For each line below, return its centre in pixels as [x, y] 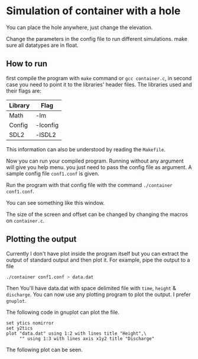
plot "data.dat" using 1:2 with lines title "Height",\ [76, 333]
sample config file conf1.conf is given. [53, 173]
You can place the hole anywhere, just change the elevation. [79, 27]
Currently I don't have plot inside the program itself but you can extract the [97, 253]
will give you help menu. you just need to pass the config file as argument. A [99, 167]
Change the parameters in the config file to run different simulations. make [97, 39]
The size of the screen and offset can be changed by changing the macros [97, 214]
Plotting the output [41, 239]
